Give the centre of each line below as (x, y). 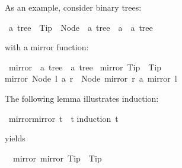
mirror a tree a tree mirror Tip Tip (85, 67)
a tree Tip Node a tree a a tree (81, 27)
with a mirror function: (47, 47)
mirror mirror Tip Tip (57, 158)
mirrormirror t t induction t (63, 118)
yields (15, 138)
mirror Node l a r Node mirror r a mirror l (91, 78)
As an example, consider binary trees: (73, 7)
